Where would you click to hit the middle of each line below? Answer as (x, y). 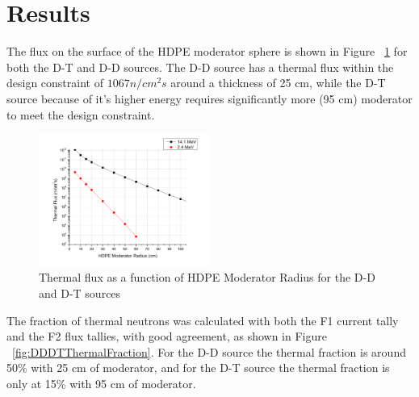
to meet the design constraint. (81, 114)
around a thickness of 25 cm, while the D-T (278, 83)
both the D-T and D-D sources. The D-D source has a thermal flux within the (200, 67)
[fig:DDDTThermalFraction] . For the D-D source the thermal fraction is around (209, 351)
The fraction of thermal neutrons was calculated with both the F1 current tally (203, 320)
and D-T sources (80, 293)
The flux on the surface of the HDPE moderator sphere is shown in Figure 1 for (207, 51)
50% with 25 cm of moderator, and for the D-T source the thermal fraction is (198, 368)
